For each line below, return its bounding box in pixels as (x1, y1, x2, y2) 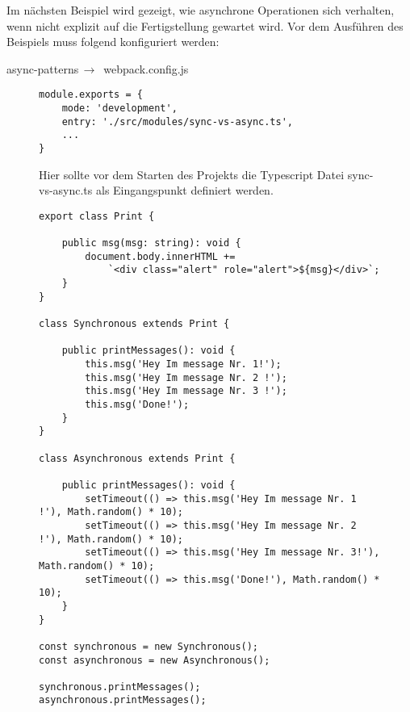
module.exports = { (39, 89, 143, 101)
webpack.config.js (103, 60, 189, 77)
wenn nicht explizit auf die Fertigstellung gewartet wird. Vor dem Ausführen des (6, 17, 404, 34)
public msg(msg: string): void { (61, 237, 241, 249)
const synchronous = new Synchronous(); (39, 640, 259, 652)
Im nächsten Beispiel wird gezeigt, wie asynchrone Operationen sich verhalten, (6, 2, 395, 18)
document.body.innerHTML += (85, 250, 236, 262)
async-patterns (6, 60, 79, 77)
